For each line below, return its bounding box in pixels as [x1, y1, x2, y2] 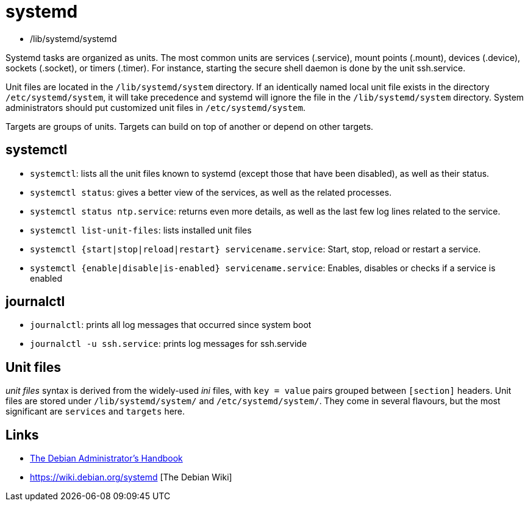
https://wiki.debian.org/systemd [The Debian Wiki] [30, 472, 232, 483]
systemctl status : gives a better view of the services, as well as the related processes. [30, 187, 392, 198]
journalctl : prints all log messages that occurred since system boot [30, 319, 312, 330]
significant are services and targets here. [5, 406, 185, 417]
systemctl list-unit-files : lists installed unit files [30, 224, 252, 235]
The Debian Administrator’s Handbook [30, 453, 183, 464]
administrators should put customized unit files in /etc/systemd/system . [5, 102, 305, 113]
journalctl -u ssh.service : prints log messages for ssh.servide [30, 338, 307, 349]
